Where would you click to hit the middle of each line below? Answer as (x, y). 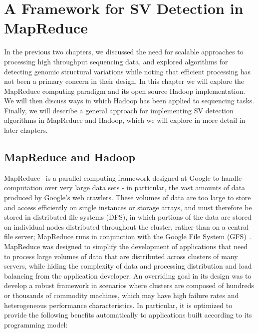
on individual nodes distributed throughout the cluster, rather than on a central (127, 226)
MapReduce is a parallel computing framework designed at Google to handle (123, 177)
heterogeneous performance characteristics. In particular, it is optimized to (118, 305)
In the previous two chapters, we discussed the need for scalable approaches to (124, 52)
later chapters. (26, 130)
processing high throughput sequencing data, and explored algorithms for (116, 61)
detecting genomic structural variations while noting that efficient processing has (128, 71)
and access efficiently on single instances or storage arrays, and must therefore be (128, 207)
